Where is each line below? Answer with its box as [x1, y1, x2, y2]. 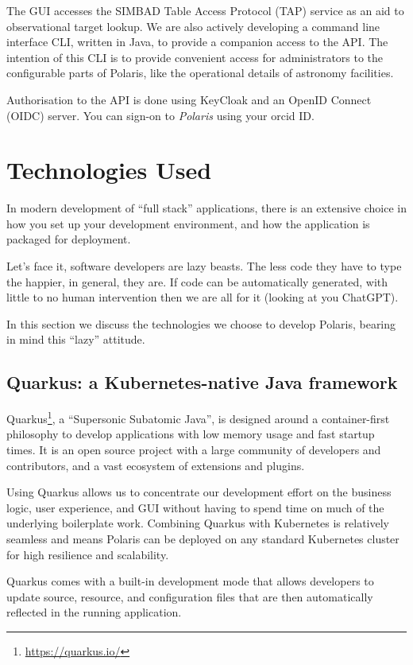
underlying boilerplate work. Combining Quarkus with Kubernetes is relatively [6, 515, 389, 531]
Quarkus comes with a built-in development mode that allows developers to [6, 573, 374, 589]
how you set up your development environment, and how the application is [6, 215, 370, 231]
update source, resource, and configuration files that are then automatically [6, 588, 373, 605]
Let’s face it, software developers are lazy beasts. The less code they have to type [6, 258, 402, 274]
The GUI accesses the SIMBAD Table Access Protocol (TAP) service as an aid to [6, 2, 404, 18]
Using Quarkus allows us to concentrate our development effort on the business [6, 484, 392, 500]
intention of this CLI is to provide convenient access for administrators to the [6, 49, 384, 65]
